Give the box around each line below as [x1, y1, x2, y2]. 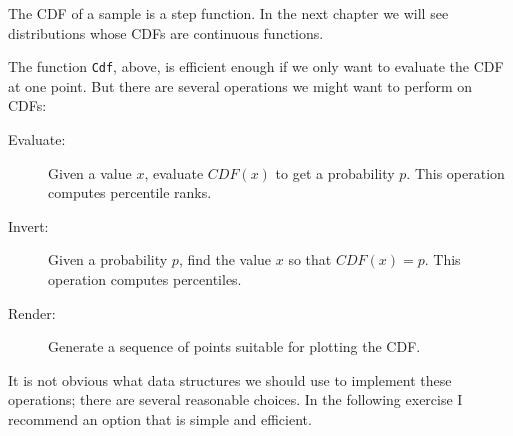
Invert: [8, 215, 49, 236]
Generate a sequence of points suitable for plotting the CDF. [48, 336, 421, 357]
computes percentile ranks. [48, 182, 212, 203]
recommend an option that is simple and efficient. [8, 408, 312, 429]
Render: [8, 302, 56, 323]
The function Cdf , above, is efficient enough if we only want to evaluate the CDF [8, 56, 504, 77]
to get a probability [275, 162, 395, 183]
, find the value [178, 249, 272, 270]
